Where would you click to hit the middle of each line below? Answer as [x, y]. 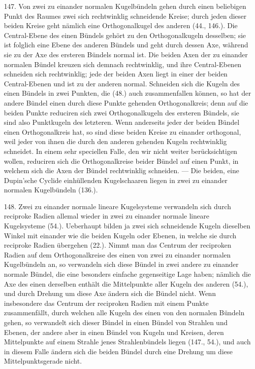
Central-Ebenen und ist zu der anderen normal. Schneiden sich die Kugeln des [122, 83]
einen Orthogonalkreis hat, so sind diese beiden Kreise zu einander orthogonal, [123, 131]
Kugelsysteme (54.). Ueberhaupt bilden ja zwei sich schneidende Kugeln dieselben [127, 226]
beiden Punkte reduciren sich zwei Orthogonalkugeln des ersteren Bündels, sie [122, 112]
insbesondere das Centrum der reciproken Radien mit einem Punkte [106, 303]
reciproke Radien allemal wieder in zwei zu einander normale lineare [107, 216]
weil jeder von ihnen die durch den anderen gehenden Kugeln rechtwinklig [115, 141]
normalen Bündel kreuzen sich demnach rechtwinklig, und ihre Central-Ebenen [123, 64]
